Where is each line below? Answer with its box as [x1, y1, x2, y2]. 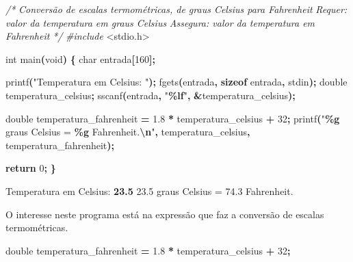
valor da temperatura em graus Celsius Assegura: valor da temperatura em [5, 15, 315, 29]
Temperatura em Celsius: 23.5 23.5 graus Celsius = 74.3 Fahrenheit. [5, 183, 293, 198]
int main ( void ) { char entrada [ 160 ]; [5, 51, 155, 66]
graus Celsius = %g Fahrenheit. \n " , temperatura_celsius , [5, 125, 250, 139]
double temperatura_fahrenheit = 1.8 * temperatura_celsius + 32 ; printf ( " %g [5, 111, 340, 125]
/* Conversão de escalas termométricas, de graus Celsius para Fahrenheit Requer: [5, 2, 348, 16]
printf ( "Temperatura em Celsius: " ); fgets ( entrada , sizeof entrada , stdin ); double [5, 75, 348, 89]
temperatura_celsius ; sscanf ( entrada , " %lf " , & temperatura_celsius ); [5, 88, 296, 102]
